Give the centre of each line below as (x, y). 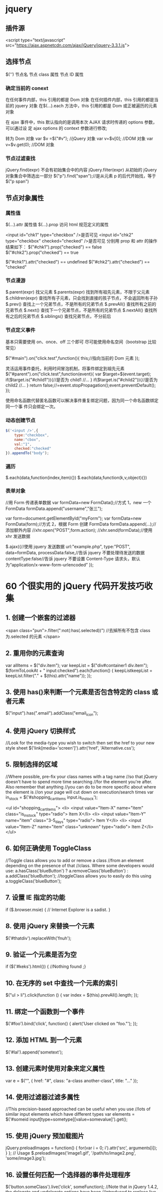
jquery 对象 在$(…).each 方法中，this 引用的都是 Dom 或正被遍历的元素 (86, 106)
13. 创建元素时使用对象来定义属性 (55, 1069)
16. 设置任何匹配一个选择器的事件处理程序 (68, 1175)
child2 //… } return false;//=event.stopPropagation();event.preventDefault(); (81, 385)
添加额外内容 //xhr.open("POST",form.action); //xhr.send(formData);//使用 (79, 530)
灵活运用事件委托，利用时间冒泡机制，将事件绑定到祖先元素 (65, 368)
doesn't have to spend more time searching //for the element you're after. (79, 782)
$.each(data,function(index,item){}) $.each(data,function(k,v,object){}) (76, 477)
